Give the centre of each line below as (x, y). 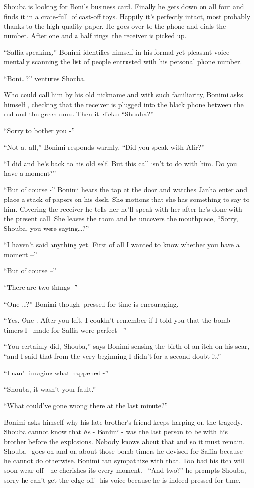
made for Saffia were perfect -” (80, 330)
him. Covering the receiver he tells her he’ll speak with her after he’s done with (123, 209)
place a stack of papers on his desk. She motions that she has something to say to (127, 199)
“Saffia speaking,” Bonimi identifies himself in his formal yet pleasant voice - (119, 52)
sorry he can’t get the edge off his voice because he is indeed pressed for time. (122, 479)
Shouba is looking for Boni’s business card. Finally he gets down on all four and (124, 6)
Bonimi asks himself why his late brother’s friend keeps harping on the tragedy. (123, 422)
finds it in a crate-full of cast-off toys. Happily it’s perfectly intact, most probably (127, 16)
